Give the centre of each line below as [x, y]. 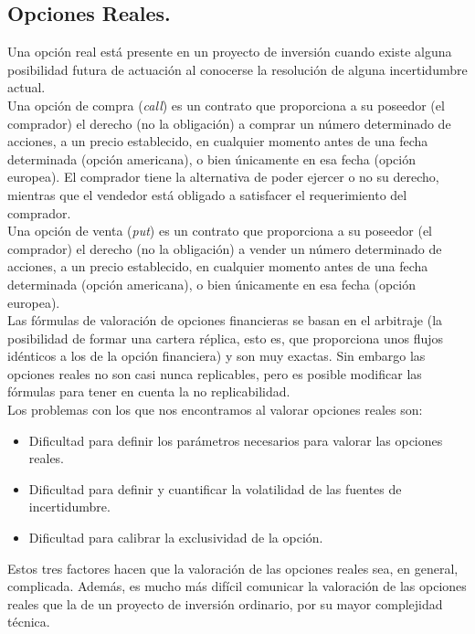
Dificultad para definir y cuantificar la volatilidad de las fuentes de [215, 488]
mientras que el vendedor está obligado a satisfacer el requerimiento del [207, 194]
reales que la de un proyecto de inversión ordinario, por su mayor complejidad [225, 603]
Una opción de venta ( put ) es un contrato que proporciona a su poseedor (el [220, 231]
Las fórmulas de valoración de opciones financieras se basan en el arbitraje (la [225, 320]
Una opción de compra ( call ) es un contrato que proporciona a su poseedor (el [226, 105]
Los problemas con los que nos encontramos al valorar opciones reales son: [215, 410]
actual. [26, 87]
